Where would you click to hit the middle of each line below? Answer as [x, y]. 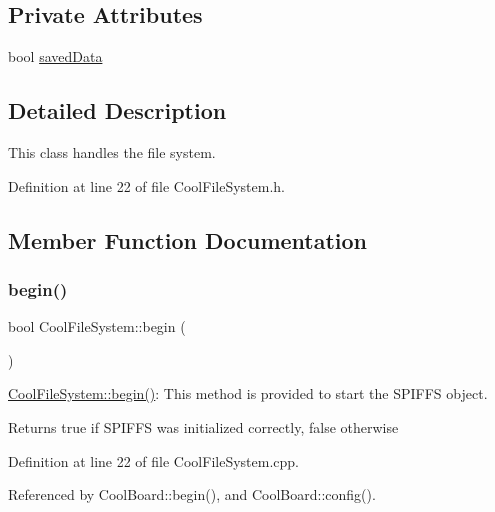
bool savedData [55, 56]
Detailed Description [117, 110]
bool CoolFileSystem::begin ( [97, 326]
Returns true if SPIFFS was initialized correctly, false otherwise [203, 426]
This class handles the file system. [112, 152]
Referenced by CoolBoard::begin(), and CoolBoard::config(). [192, 494]
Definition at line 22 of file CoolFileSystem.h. [146, 185]
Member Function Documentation [188, 239]
